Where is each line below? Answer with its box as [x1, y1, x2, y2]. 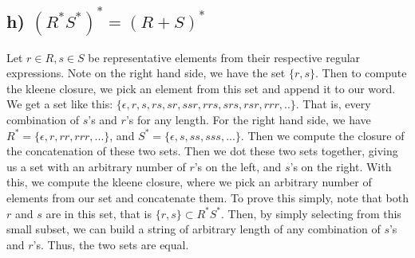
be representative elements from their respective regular [88, 49, 361, 65]
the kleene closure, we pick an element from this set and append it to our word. [6, 80, 396, 96]
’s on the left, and [194, 158, 282, 174]
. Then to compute [315, 64, 407, 81]
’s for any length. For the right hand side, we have [125, 111, 371, 127]
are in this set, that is [45, 205, 152, 221]
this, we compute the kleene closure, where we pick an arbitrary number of [6, 174, 372, 190]
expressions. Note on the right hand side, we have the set [6, 64, 286, 81]
